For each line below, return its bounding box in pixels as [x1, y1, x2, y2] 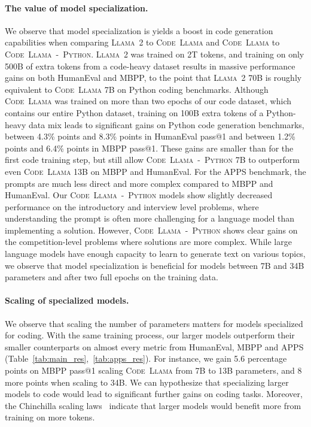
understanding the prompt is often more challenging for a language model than [5, 212, 295, 225]
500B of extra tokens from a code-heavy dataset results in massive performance [5, 59, 295, 72]
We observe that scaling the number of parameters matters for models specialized [5, 317, 303, 329]
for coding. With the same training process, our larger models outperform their [5, 329, 295, 341]
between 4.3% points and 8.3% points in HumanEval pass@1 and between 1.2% [5, 130, 295, 143]
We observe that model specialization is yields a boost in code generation [5, 24, 273, 37]
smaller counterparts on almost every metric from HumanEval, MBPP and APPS [5, 340, 304, 353]
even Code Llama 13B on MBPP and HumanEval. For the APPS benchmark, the [5, 165, 306, 177]
